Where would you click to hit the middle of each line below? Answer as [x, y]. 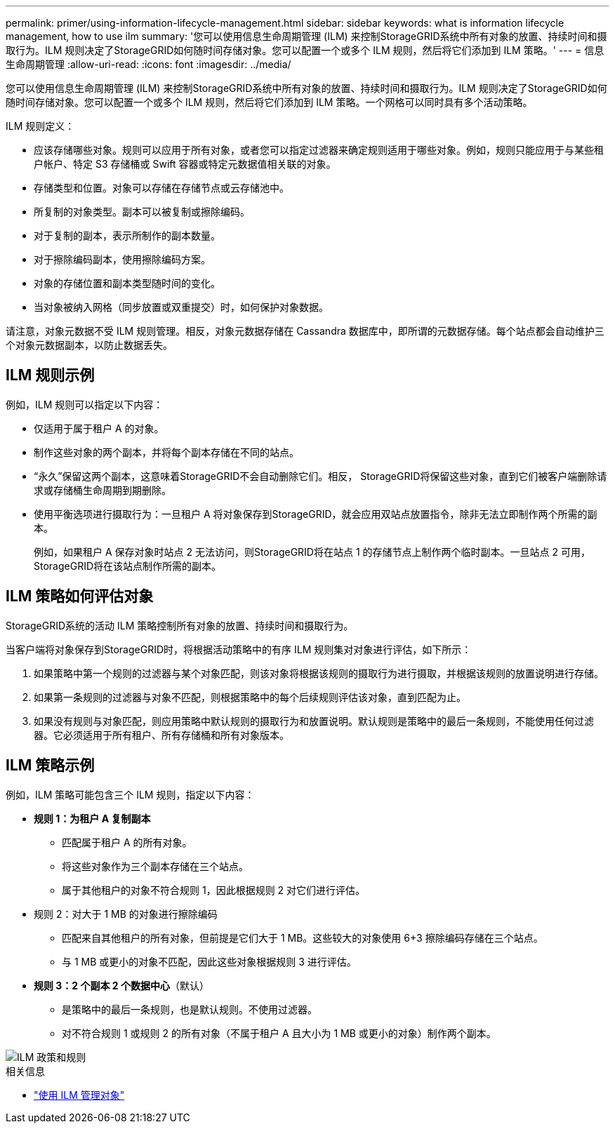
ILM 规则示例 [50, 375]
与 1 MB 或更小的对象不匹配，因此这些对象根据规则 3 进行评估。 [209, 961]
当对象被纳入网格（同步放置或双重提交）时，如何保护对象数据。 [181, 307]
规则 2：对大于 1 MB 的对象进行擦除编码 [126, 914]
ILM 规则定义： [40, 126]
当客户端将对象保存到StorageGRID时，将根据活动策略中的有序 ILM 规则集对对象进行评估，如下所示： [239, 649]
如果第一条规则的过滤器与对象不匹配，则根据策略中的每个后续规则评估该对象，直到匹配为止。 [250, 697]
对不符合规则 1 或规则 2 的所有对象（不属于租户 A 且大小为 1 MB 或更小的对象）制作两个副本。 [279, 1033]
